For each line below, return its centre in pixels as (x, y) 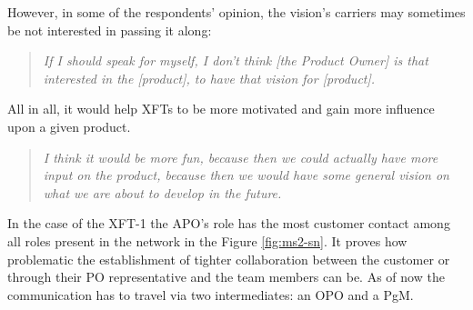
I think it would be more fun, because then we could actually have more (241, 157)
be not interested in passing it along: (110, 30)
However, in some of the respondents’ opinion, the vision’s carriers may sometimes (236, 12)
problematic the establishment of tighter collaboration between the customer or (229, 259)
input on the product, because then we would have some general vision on (246, 175)
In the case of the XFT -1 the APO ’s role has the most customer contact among (229, 223)
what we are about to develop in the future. (162, 192)
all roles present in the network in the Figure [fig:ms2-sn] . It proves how (207, 240)
